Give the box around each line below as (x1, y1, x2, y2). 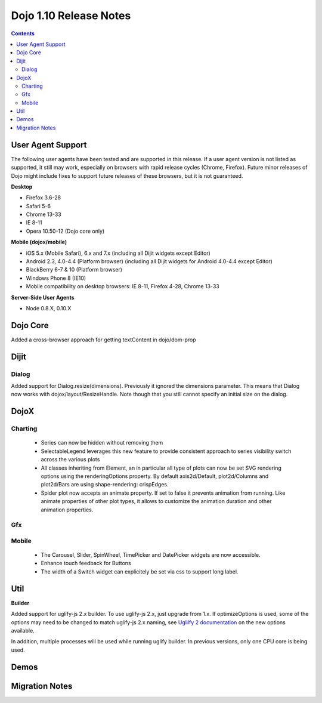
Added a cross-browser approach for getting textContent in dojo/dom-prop (11, 336, 196, 343)
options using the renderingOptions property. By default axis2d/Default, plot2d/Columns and (41, 472, 268, 480)
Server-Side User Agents (11, 294, 75, 301)
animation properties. (41, 506, 94, 513)
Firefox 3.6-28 (26, 194, 61, 201)
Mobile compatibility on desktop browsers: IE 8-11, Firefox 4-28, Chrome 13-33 (26, 283, 220, 290)
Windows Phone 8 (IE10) (26, 275, 86, 282)
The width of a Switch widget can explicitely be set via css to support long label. (41, 568, 239, 575)
